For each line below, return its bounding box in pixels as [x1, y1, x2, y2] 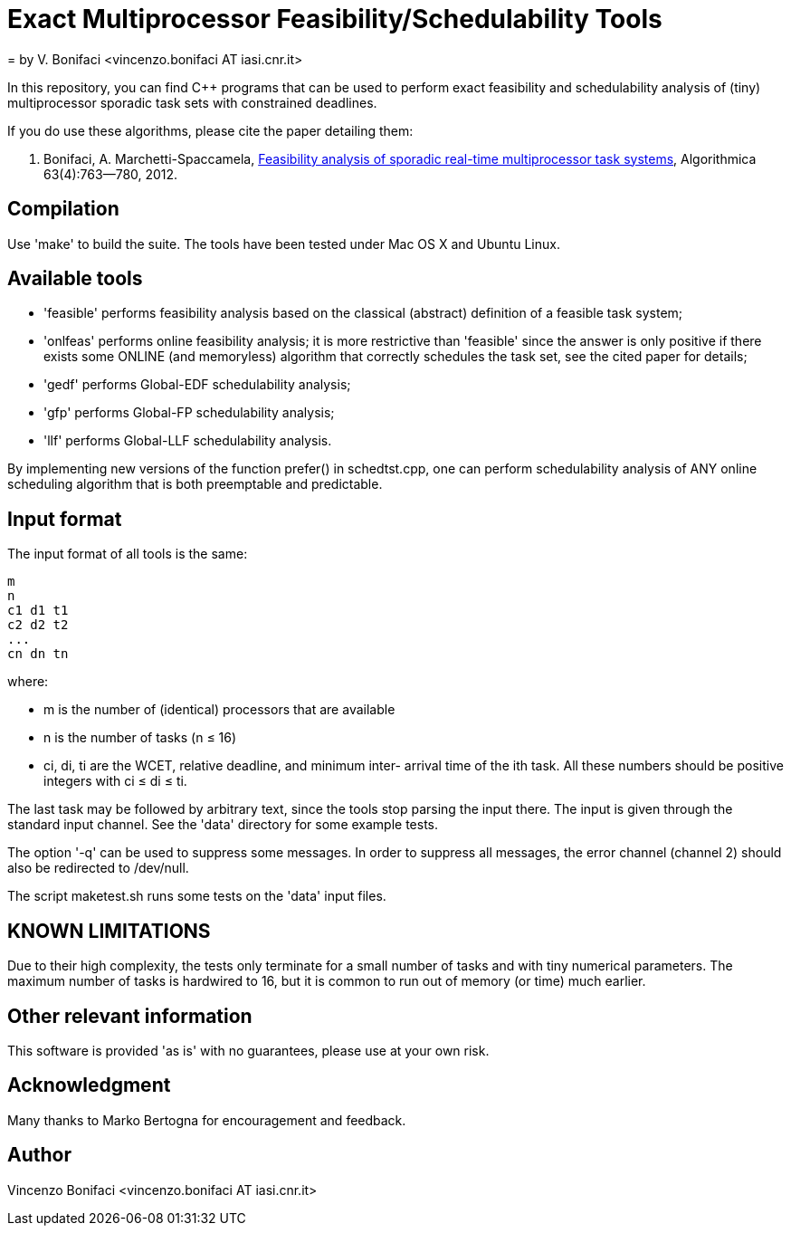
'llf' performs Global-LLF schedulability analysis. [43, 433, 332, 449]
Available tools [7, 267, 143, 291]
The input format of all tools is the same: [7, 546, 248, 562]
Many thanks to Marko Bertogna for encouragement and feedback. [7, 1112, 406, 1128]
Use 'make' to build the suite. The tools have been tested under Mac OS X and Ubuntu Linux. [7, 235, 560, 252]
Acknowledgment [7, 1074, 171, 1097]
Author [7, 1143, 71, 1167]
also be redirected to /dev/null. [7, 860, 189, 876]
